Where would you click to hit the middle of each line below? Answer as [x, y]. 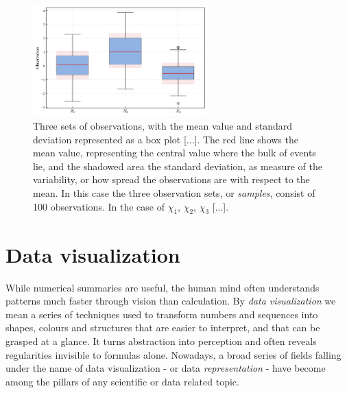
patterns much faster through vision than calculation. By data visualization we [171, 301]
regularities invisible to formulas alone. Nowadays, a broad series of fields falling [173, 354]
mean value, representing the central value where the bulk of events [175, 153]
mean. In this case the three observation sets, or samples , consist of [174, 193]
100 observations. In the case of [99, 206]
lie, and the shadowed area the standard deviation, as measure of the [178, 166]
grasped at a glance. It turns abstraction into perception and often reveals [161, 341]
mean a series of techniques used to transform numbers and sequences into [162, 314]
